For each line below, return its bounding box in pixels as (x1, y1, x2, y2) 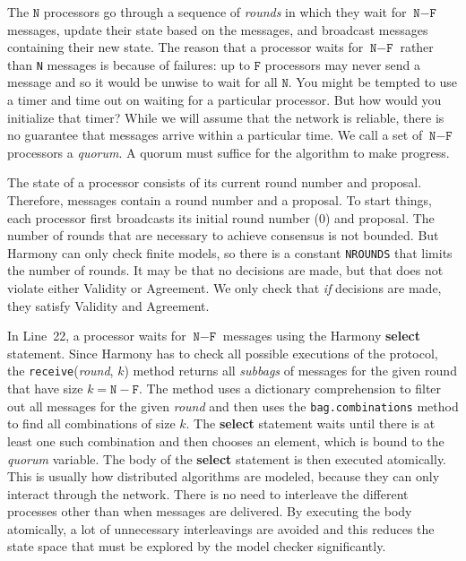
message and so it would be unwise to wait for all (7, 73, 278, 91)
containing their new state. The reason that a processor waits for (7, 38, 364, 56)
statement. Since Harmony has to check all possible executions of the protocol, (7, 343, 438, 362)
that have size (7, 379, 83, 398)
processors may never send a (264, 55, 421, 73)
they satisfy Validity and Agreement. (7, 296, 210, 315)
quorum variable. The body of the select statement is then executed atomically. (7, 449, 447, 468)
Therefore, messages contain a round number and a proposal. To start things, (7, 191, 432, 209)
